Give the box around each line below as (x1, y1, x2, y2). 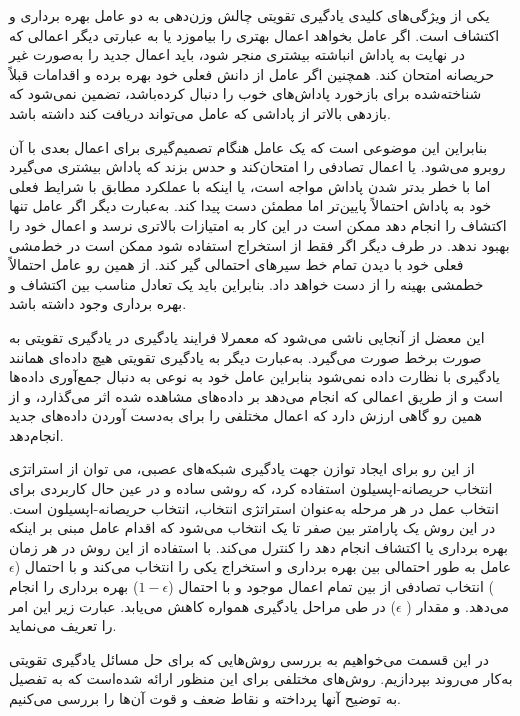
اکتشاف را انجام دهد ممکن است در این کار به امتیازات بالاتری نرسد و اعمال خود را (9, 214, 507, 235)
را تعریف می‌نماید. (9, 615, 117, 636)
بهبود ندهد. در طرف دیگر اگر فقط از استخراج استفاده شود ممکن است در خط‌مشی (9, 234, 510, 255)
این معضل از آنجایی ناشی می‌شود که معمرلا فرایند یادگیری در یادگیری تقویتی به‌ (9, 326, 485, 347)
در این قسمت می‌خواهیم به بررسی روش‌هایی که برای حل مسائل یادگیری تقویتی (9, 648, 489, 669)
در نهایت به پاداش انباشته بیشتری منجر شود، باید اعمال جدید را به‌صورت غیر (9, 44, 465, 65)
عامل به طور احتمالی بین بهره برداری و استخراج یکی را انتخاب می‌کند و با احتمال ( (14, 556, 512, 577)
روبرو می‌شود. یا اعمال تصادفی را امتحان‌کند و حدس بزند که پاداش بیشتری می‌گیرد (9, 156, 506, 177)
